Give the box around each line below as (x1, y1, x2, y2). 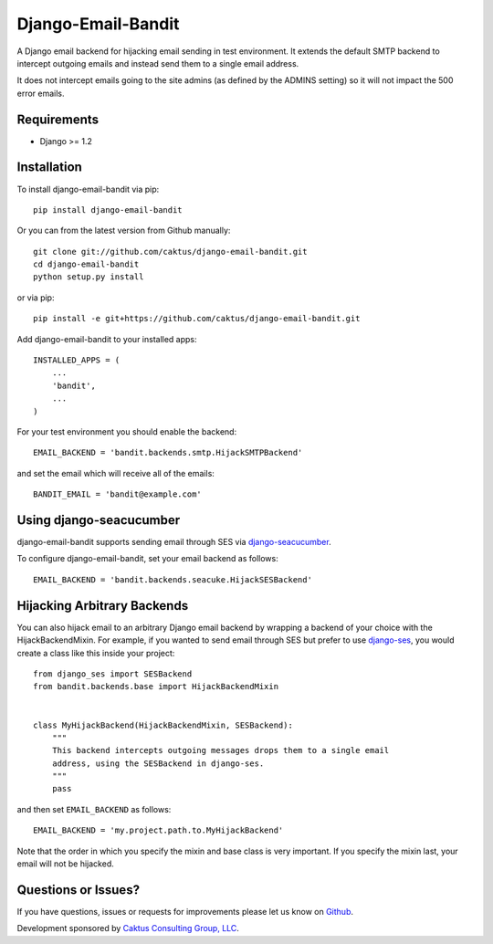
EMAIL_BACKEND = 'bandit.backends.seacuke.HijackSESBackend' (33, 574, 312, 584)
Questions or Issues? (16, 882, 141, 897)
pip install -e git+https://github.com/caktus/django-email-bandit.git (33, 313, 361, 324)
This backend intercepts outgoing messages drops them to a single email (51, 745, 390, 756)
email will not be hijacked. (16, 858, 114, 869)
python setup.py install (33, 272, 144, 282)
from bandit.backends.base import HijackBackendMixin (33, 681, 278, 692)
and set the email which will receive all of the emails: (16, 467, 215, 478)
